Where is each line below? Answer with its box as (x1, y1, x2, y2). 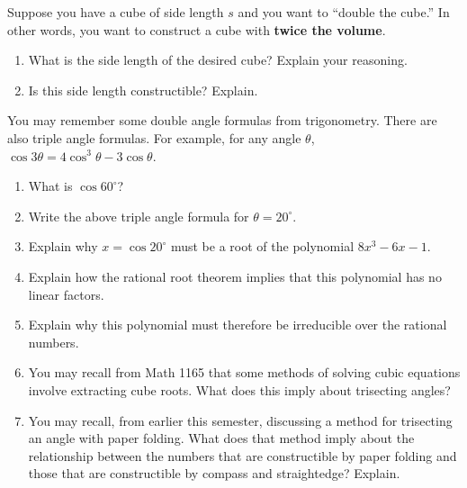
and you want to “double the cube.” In (238, 3, 450, 21)
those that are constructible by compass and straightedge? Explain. (28, 464, 400, 483)
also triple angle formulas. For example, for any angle (7, 128, 301, 147)
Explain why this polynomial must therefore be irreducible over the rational (28, 315, 447, 334)
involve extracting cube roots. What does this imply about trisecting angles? (28, 380, 451, 399)
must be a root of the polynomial (170, 237, 355, 256)
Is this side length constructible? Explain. (28, 80, 258, 99)
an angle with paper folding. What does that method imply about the (28, 429, 415, 447)
